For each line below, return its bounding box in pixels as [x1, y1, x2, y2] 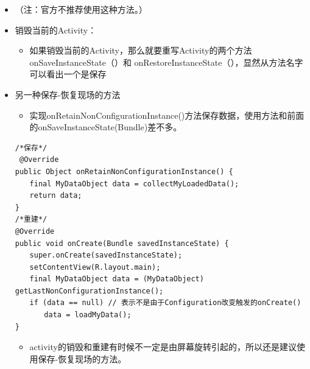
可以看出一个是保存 [29, 68, 107, 80]
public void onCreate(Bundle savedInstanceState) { [15, 239, 229, 248]
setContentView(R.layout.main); [29, 262, 161, 272]
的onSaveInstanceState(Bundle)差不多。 [29, 121, 182, 133]
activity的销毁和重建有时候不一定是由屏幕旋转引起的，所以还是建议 [29, 340, 297, 353]
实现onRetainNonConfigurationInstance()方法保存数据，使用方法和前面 [29, 108, 305, 121]
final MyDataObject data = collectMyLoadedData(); [29, 179, 239, 188]
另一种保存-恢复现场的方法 [15, 88, 121, 100]
